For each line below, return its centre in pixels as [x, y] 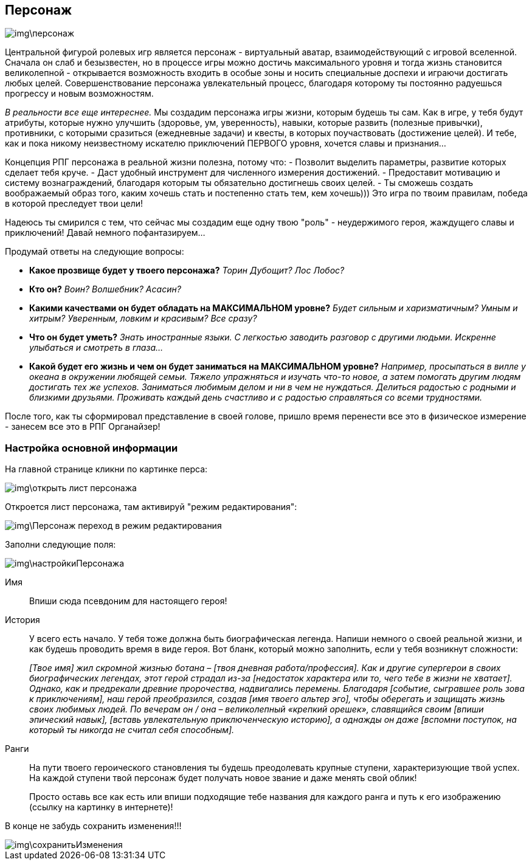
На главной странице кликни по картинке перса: [106, 469]
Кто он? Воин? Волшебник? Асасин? [105, 289]
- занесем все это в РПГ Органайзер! [83, 427]
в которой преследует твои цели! [74, 204]
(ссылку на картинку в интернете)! [101, 807]
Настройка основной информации [92, 448]
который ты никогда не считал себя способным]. [132, 730]
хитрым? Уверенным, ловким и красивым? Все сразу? [143, 319]
